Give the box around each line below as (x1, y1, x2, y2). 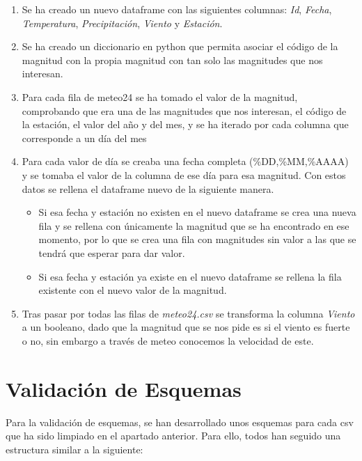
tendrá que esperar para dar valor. (38, 245, 185, 260)
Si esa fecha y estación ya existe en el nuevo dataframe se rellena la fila (38, 269, 342, 283)
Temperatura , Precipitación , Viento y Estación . (22, 15, 223, 30)
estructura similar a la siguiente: (6, 442, 143, 456)
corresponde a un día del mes (22, 130, 147, 145)
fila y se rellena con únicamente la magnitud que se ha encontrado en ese (38, 218, 349, 233)
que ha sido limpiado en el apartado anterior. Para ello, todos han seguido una (6, 428, 341, 443)
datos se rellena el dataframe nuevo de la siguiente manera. (22, 181, 274, 196)
